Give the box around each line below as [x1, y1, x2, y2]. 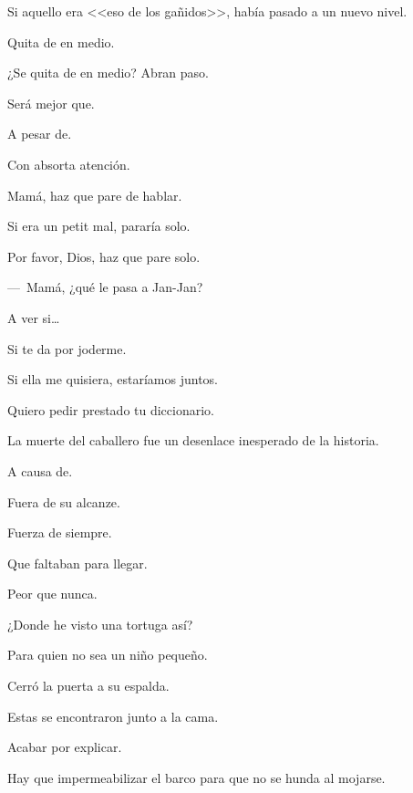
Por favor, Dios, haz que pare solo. [7, 246, 201, 266]
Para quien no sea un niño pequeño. [7, 645, 208, 664]
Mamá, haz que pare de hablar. [7, 185, 182, 204]
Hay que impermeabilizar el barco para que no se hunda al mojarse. [7, 767, 386, 787]
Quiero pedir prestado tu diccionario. [7, 400, 214, 419]
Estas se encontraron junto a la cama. [7, 706, 219, 725]
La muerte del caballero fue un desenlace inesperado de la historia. [7, 431, 379, 450]
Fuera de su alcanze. [7, 492, 120, 511]
